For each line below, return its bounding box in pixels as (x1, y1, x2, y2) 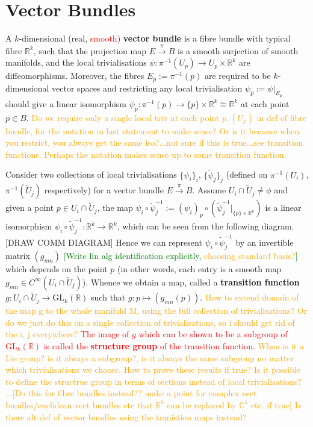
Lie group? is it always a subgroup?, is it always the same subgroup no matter (5, 351, 294, 364)
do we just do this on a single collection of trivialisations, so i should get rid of (5, 316, 295, 328)
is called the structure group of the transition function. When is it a (43, 339, 304, 352)
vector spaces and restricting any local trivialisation (52, 81, 243, 94)
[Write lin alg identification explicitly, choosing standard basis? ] (63, 249, 298, 262)
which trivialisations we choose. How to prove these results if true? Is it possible (5, 363, 301, 376)
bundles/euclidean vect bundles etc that (5, 398, 153, 411)
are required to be (204, 69, 271, 82)
